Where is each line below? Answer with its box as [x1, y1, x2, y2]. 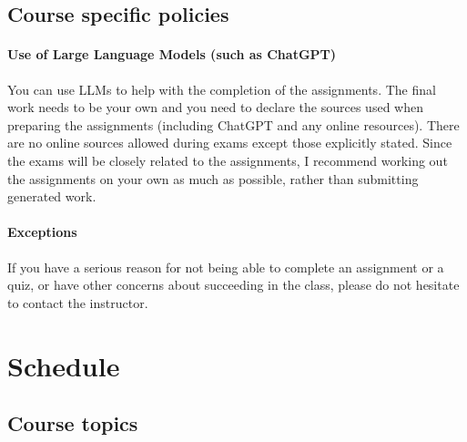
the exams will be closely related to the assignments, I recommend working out [7, 150, 448, 170]
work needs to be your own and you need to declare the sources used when [7, 98, 423, 117]
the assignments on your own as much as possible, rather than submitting [7, 169, 419, 188]
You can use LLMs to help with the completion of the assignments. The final [7, 79, 436, 98]
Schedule [7, 346, 120, 384]
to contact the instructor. [7, 293, 148, 312]
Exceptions [7, 222, 77, 242]
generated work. [7, 187, 96, 206]
